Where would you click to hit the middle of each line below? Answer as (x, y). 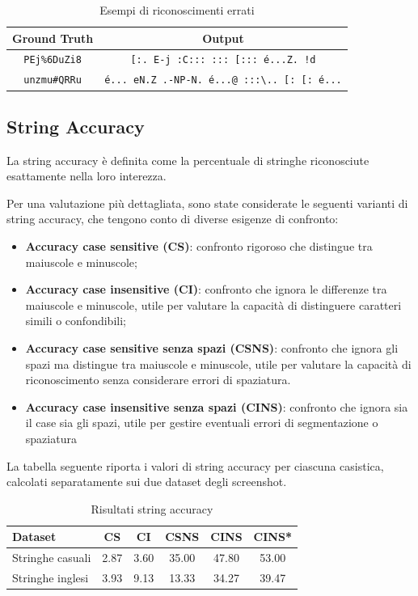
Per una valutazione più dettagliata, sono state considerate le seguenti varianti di (207, 203)
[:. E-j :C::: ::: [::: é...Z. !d (223, 60)
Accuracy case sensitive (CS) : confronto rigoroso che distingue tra (199, 246)
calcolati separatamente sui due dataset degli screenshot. (147, 482)
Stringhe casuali (52, 558)
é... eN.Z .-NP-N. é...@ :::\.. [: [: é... (223, 80)
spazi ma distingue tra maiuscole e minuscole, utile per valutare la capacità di (218, 364)
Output (223, 38)
